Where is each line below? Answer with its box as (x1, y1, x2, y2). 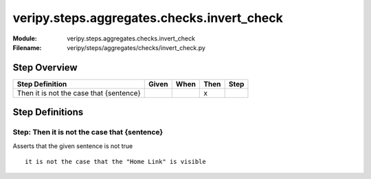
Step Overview (12, 62, 78, 73)
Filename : (12, 43, 42, 51)
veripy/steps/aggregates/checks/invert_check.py (67, 43, 206, 51)
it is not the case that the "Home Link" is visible (25, 158, 206, 165)
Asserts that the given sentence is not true (12, 141, 133, 150)
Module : (12, 34, 37, 43)
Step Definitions (12, 106, 84, 118)
